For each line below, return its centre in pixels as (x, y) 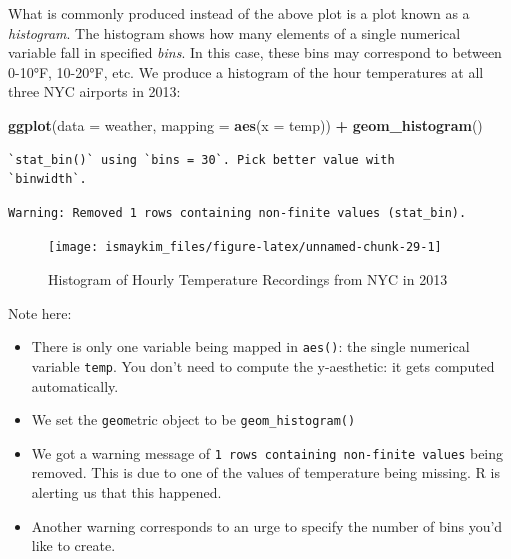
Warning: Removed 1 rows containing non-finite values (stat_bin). (237, 212)
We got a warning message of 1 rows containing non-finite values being (267, 452)
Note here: (40, 312)
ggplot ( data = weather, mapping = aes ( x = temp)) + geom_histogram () (245, 124)
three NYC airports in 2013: (94, 91)
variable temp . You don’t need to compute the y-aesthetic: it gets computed (263, 365)
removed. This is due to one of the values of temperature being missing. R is (265, 472)
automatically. (75, 385)
